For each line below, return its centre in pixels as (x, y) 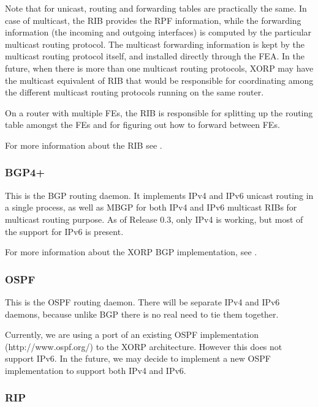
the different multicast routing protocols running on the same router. (134, 92)
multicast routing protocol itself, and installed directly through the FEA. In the (155, 56)
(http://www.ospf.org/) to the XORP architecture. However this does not (144, 346)
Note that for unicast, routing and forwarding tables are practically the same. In (156, 8)
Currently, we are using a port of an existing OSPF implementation (132, 334)
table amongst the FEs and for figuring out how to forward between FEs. (142, 125)
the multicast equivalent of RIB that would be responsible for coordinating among (159, 80)
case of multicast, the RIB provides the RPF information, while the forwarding (153, 20)
